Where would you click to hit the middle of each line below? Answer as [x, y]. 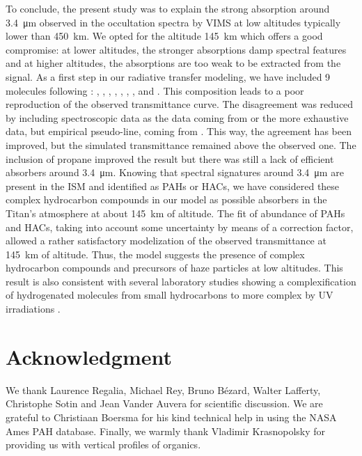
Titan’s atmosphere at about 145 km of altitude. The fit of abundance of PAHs [175, 213]
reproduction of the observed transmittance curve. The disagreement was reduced [180, 104]
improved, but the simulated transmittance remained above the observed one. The [181, 144]
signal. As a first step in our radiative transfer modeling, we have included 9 [168, 76]
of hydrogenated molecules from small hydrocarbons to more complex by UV [170, 295]
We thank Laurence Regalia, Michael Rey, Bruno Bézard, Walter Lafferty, [163, 390]
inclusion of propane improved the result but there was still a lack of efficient [170, 158]
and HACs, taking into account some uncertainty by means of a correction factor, [180, 227]
